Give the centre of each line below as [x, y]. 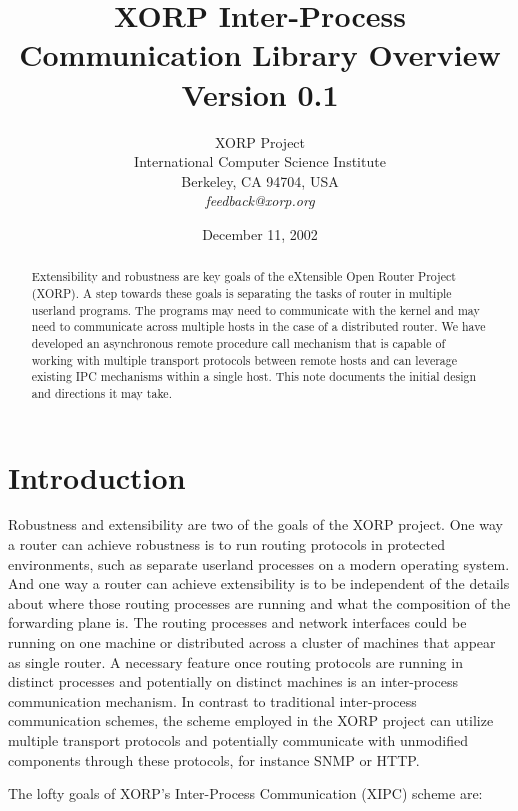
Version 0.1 [260, 93]
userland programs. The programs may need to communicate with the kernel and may [255, 309]
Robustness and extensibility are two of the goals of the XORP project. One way [255, 524]
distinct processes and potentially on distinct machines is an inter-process [233, 681]
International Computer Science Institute [260, 161]
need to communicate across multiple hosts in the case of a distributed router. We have [258, 326]
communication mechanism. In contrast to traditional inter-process [212, 700]
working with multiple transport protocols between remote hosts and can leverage [244, 359]
